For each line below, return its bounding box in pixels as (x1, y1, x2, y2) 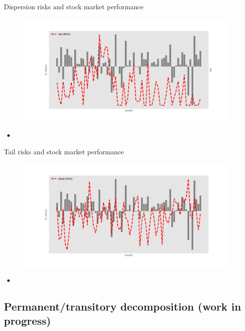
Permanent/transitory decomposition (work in (4, 298, 241, 313)
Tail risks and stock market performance (4, 146, 124, 156)
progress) (4, 313, 51, 328)
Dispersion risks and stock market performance (4, 1, 144, 11)
